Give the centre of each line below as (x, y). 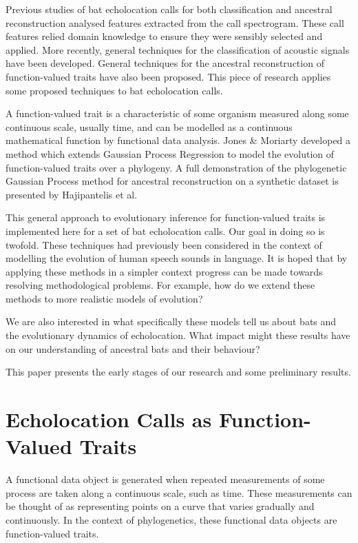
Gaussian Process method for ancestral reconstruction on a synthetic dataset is (172, 181)
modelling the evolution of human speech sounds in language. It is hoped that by (177, 258)
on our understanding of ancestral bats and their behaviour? (133, 348)
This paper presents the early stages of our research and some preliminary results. (178, 372)
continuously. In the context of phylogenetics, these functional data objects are (171, 519)
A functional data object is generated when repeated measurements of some (165, 479)
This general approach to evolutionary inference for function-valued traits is (166, 217)
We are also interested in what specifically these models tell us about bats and (171, 321)
